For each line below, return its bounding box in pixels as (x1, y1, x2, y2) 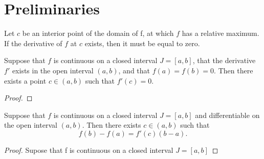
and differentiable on (195, 109, 260, 120)
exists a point (4, 75, 47, 86)
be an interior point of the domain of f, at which (22, 28, 174, 38)
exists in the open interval (12, 65, 94, 75)
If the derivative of (4, 37, 62, 48)
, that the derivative (192, 55, 256, 66)
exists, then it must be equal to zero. (84, 37, 200, 48)
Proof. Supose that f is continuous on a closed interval (4, 144, 173, 155)
